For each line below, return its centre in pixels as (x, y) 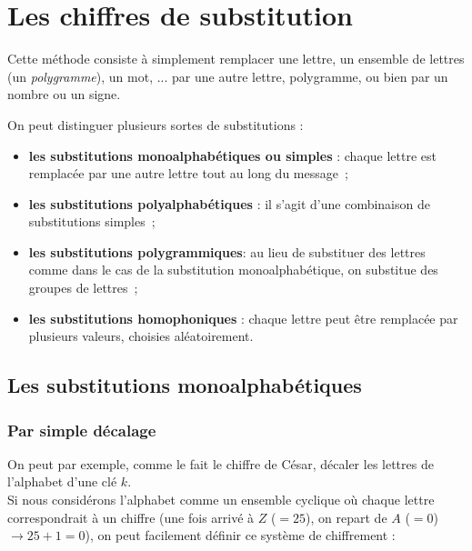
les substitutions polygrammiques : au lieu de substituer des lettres (227, 251)
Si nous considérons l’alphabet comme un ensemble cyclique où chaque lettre (221, 500)
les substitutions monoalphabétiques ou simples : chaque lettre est (232, 155)
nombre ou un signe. (64, 94)
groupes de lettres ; (83, 288)
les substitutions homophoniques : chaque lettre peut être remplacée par (243, 318)
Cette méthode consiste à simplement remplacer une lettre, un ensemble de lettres (236, 59)
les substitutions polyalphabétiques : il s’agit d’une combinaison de (229, 203)
